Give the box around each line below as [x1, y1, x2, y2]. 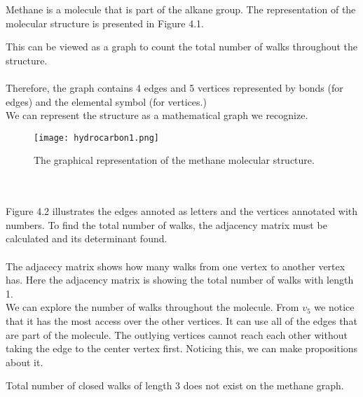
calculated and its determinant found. [6, 231, 167, 246]
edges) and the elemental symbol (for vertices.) [6, 94, 207, 109]
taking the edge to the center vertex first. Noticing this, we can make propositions [6, 341, 358, 356]
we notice [314, 300, 355, 314]
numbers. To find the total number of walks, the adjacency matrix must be [6, 217, 327, 232]
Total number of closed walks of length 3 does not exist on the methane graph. [6, 378, 344, 393]
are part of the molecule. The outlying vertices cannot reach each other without [6, 327, 348, 342]
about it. [6, 354, 43, 369]
